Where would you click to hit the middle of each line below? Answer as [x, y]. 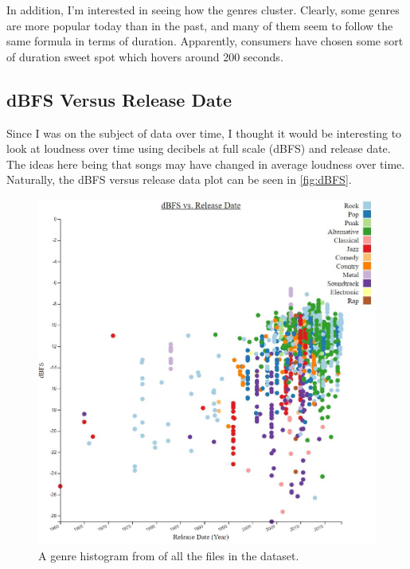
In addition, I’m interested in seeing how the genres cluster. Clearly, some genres [203, 10]
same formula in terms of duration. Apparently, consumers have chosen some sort [205, 41]
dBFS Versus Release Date [119, 99]
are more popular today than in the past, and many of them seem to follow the [200, 25]
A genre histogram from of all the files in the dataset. [169, 555]
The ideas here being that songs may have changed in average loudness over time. [206, 164]
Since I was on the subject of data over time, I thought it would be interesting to [204, 133]
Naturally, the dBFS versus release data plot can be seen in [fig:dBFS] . [179, 179]
